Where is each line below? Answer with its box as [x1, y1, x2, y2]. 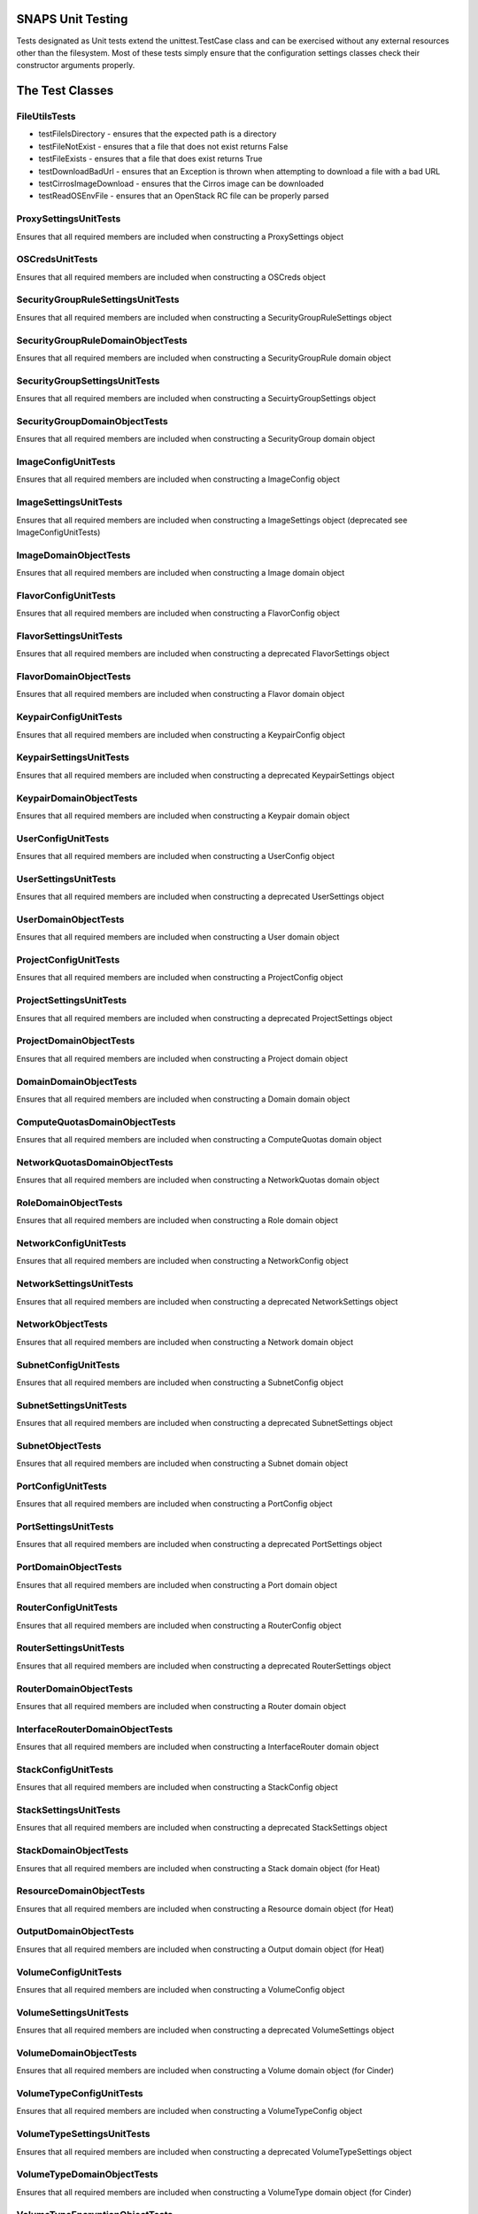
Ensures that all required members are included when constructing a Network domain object [16, 1336, 354, 1347]
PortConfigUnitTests [16, 1480, 107, 1492]
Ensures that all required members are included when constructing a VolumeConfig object [16, 1984, 345, 1994]
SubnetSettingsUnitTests [16, 1399, 127, 1412]
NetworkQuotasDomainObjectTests [16, 1156, 173, 1168]
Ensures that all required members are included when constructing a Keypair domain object [16, 810, 350, 821]
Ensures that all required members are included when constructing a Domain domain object [16, 1094, 351, 1104]
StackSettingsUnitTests [16, 1804, 121, 1816]
